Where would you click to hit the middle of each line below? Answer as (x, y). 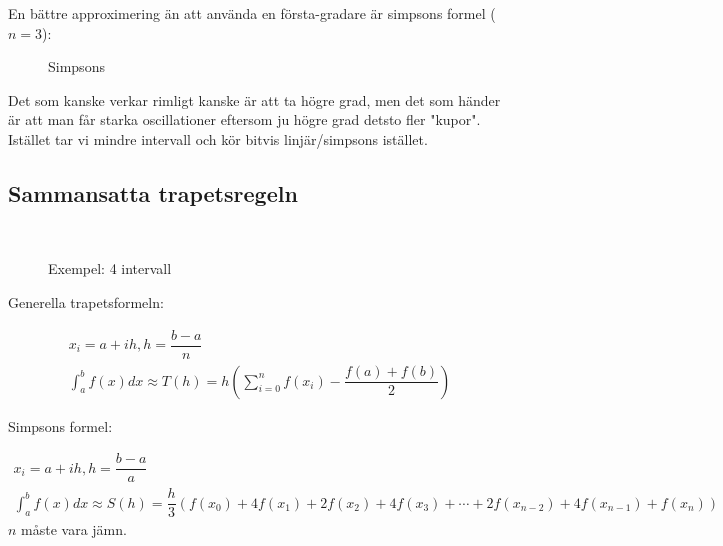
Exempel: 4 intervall (110, 268)
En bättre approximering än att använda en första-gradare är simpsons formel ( (252, 13)
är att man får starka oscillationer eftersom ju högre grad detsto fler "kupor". (244, 119)
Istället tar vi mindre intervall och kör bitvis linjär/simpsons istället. (218, 138)
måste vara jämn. (74, 529)
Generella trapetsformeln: (86, 301)
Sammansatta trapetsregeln (153, 192)
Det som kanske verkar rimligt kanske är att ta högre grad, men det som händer (254, 99)
